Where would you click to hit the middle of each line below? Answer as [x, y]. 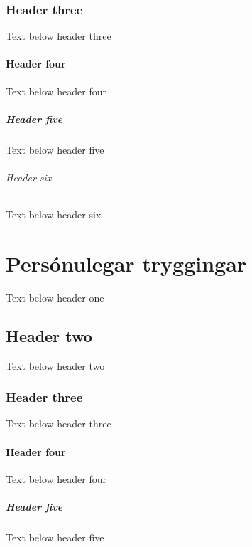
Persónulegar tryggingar [126, 263]
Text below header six [54, 214]
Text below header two [55, 365]
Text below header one [55, 297]
